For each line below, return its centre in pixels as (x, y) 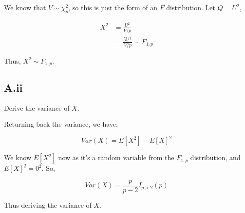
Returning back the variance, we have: (61, 124)
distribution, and (215, 157)
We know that (25, 7)
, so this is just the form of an (113, 7)
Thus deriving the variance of (48, 205)
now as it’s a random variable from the (116, 157)
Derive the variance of (37, 107)
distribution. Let (191, 7)
